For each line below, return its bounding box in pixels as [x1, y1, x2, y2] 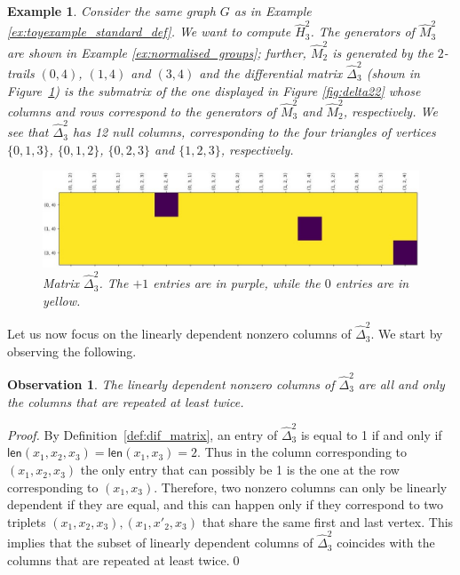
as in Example [234, 2, 312, 20]
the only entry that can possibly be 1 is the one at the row [80, 460, 400, 479]
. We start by [370, 324, 443, 343]
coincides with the [337, 533, 435, 552]
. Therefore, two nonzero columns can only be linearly [154, 477, 448, 496]
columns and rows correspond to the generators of [7, 101, 276, 120]
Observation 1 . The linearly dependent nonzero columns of [7, 374, 335, 393]
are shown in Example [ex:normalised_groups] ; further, [7, 43, 306, 61]
